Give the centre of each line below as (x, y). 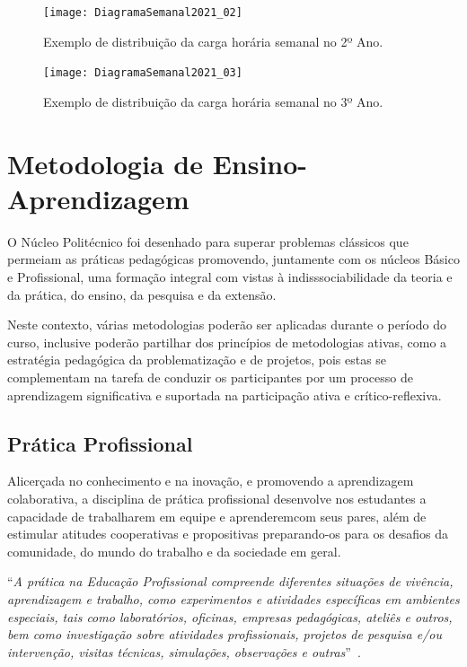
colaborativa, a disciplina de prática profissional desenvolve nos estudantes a (217, 498)
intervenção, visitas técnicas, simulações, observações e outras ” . (184, 651)
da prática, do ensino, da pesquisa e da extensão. (142, 294)
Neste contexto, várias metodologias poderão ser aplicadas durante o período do (227, 325)
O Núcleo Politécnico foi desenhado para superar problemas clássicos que (208, 241)
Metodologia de (105, 163)
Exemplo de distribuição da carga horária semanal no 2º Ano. (213, 41)
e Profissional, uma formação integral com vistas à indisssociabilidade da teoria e (230, 276)
